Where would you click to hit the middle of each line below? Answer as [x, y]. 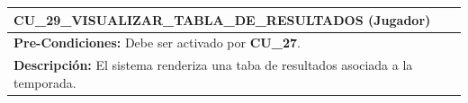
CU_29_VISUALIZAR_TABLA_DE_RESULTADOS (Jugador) [222, 19]
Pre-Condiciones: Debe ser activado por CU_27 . [157, 43]
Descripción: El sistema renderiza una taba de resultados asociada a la [213, 65]
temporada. [45, 82]
